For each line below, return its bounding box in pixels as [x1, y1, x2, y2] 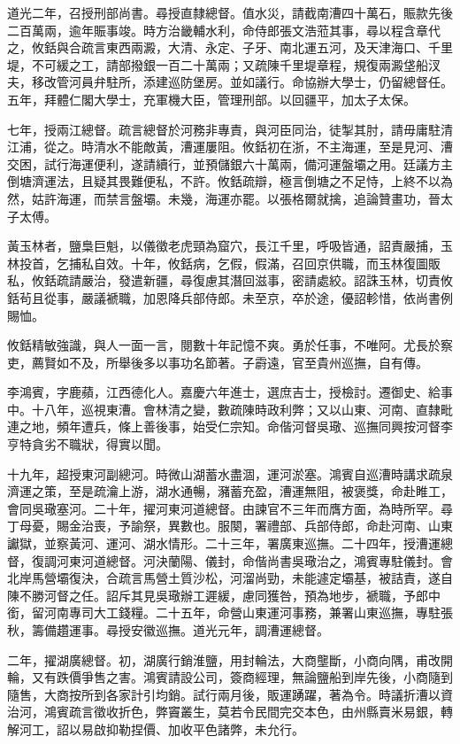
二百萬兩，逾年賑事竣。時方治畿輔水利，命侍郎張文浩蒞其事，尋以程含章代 [7, 20, 441, 39]
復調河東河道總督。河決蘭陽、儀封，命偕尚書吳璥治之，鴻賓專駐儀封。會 [31, 551, 453, 570]
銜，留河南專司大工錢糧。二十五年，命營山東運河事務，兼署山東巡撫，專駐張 [7, 603, 453, 622]
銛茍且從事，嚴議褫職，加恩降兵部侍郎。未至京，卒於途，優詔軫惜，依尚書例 [7, 288, 453, 306]
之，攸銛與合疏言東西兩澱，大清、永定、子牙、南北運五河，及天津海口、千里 [7, 38, 453, 57]
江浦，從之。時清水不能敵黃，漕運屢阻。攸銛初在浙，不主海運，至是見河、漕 [7, 137, 453, 156]
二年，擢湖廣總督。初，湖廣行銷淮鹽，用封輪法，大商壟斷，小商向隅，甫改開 [7, 650, 453, 669]
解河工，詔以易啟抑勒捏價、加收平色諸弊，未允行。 [7, 719, 304, 738]
